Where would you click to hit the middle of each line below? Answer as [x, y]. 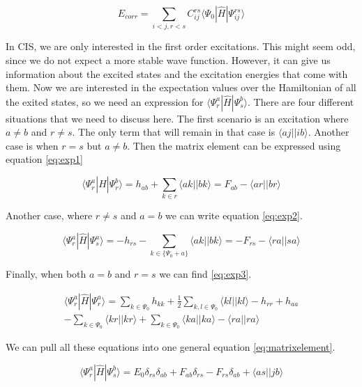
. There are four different [301, 101]
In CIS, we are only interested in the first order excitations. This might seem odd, [181, 46]
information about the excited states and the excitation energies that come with [177, 73]
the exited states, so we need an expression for [105, 101]
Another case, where [49, 215]
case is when [32, 145]
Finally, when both [46, 274]
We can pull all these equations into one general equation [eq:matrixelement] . [171, 347]
